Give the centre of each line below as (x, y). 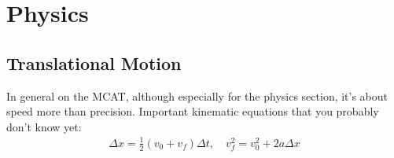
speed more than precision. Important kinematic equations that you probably (193, 111)
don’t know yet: (44, 126)
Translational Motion (94, 62)
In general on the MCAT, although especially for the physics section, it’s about (197, 96)
